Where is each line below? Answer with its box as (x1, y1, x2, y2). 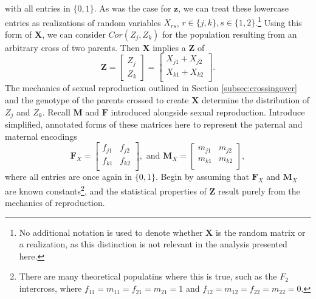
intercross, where (19, 282, 82, 295)
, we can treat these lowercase (178, 2, 289, 14)
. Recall (42, 105, 70, 118)
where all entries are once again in (5, 170, 132, 183)
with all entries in (5, 2, 70, 14)
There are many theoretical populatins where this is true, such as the (19, 270, 277, 283)
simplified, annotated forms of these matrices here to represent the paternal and (5, 118, 303, 131)
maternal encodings (5, 129, 77, 142)
